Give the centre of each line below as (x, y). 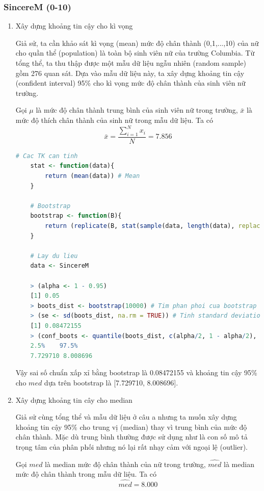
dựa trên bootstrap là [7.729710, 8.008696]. (111, 382)
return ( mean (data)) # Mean (93, 176)
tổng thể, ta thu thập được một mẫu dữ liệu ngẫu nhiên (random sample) (131, 63)
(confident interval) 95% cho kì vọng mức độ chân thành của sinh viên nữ (130, 83)
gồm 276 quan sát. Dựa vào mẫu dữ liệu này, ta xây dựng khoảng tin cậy (130, 73)
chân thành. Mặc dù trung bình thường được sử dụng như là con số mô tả (131, 437)
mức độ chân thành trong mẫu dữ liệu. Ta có (86, 474)
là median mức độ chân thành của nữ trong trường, (125, 464)
